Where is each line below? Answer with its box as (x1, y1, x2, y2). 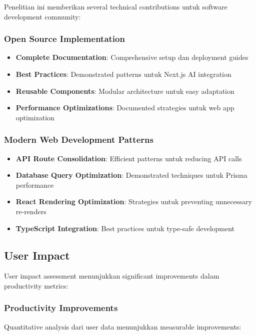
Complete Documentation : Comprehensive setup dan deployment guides (15, 52, 248, 62)
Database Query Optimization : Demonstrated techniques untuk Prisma (15, 170, 247, 180)
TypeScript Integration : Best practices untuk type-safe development (15, 223, 235, 233)
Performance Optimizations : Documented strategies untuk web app (15, 102, 234, 113)
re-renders (15, 206, 46, 216)
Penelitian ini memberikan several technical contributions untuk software (4, 1, 227, 11)
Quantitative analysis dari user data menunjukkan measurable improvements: (4, 321, 241, 332)
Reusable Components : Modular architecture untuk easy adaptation (15, 85, 234, 96)
